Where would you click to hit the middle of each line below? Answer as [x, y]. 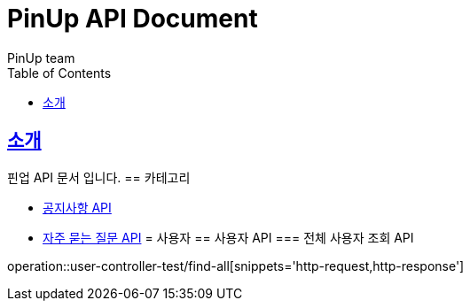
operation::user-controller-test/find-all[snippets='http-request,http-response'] [236, 266]
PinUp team [41, 58]
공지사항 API [77, 207]
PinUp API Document [133, 19]
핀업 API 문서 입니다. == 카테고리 [99, 177]
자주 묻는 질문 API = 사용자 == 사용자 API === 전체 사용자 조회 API [228, 237]
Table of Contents [59, 73]
